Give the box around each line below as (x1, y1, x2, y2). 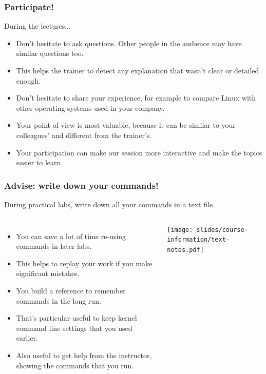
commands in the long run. (16, 295, 101, 306)
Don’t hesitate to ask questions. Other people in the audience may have (16, 37, 242, 48)
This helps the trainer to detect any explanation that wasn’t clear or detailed (16, 65, 259, 75)
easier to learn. (16, 157, 63, 168)
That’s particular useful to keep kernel (16, 312, 137, 323)
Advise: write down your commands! (4, 179, 159, 191)
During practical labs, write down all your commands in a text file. (4, 199, 215, 209)
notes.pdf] (167, 246, 204, 253)
